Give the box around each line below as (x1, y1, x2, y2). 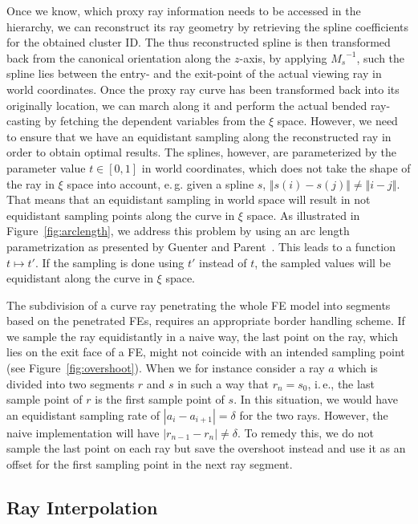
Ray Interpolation (6, 495, 158, 520)
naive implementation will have (6, 424, 160, 441)
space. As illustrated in (246, 206, 360, 223)
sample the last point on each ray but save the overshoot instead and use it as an (6, 440, 406, 457)
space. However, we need (277, 112, 398, 129)
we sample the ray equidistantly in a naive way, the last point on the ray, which (6, 327, 398, 344)
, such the (356, 49, 405, 66)
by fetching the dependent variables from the (44, 112, 266, 129)
